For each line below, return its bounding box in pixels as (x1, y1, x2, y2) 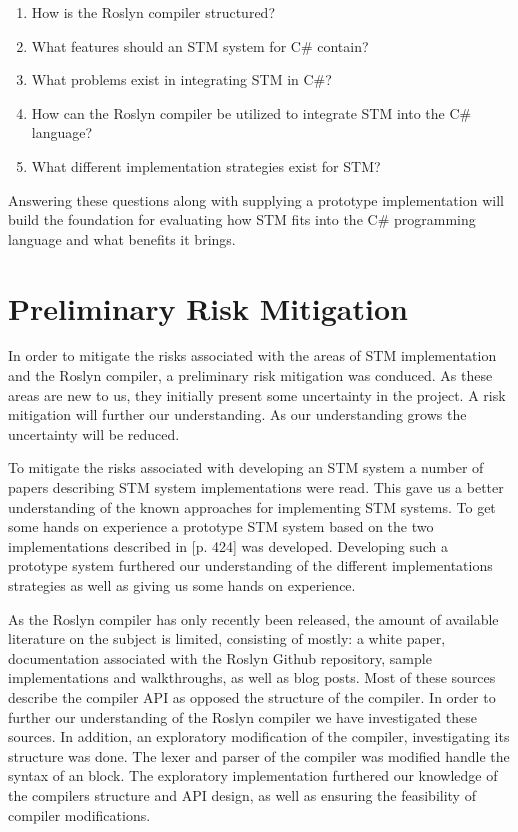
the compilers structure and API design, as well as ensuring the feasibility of (8, 784, 476, 805)
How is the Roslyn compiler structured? (31, 2, 275, 22)
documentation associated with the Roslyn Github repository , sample (8, 647, 432, 668)
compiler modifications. (8, 804, 151, 825)
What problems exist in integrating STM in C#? (31, 69, 332, 90)
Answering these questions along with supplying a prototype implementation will (8, 189, 504, 210)
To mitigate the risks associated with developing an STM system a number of (8, 457, 484, 478)
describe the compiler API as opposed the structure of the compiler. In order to (8, 686, 496, 707)
